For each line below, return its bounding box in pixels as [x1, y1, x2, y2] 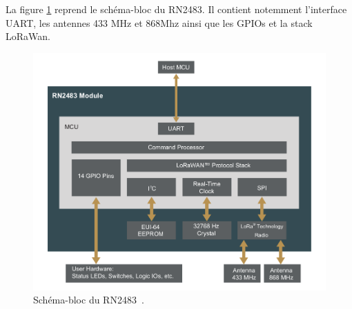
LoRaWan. [6, 29, 50, 43]
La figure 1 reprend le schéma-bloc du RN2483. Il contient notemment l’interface [6, 2, 347, 16]
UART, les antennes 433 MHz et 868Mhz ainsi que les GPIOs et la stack [6, 15, 313, 30]
